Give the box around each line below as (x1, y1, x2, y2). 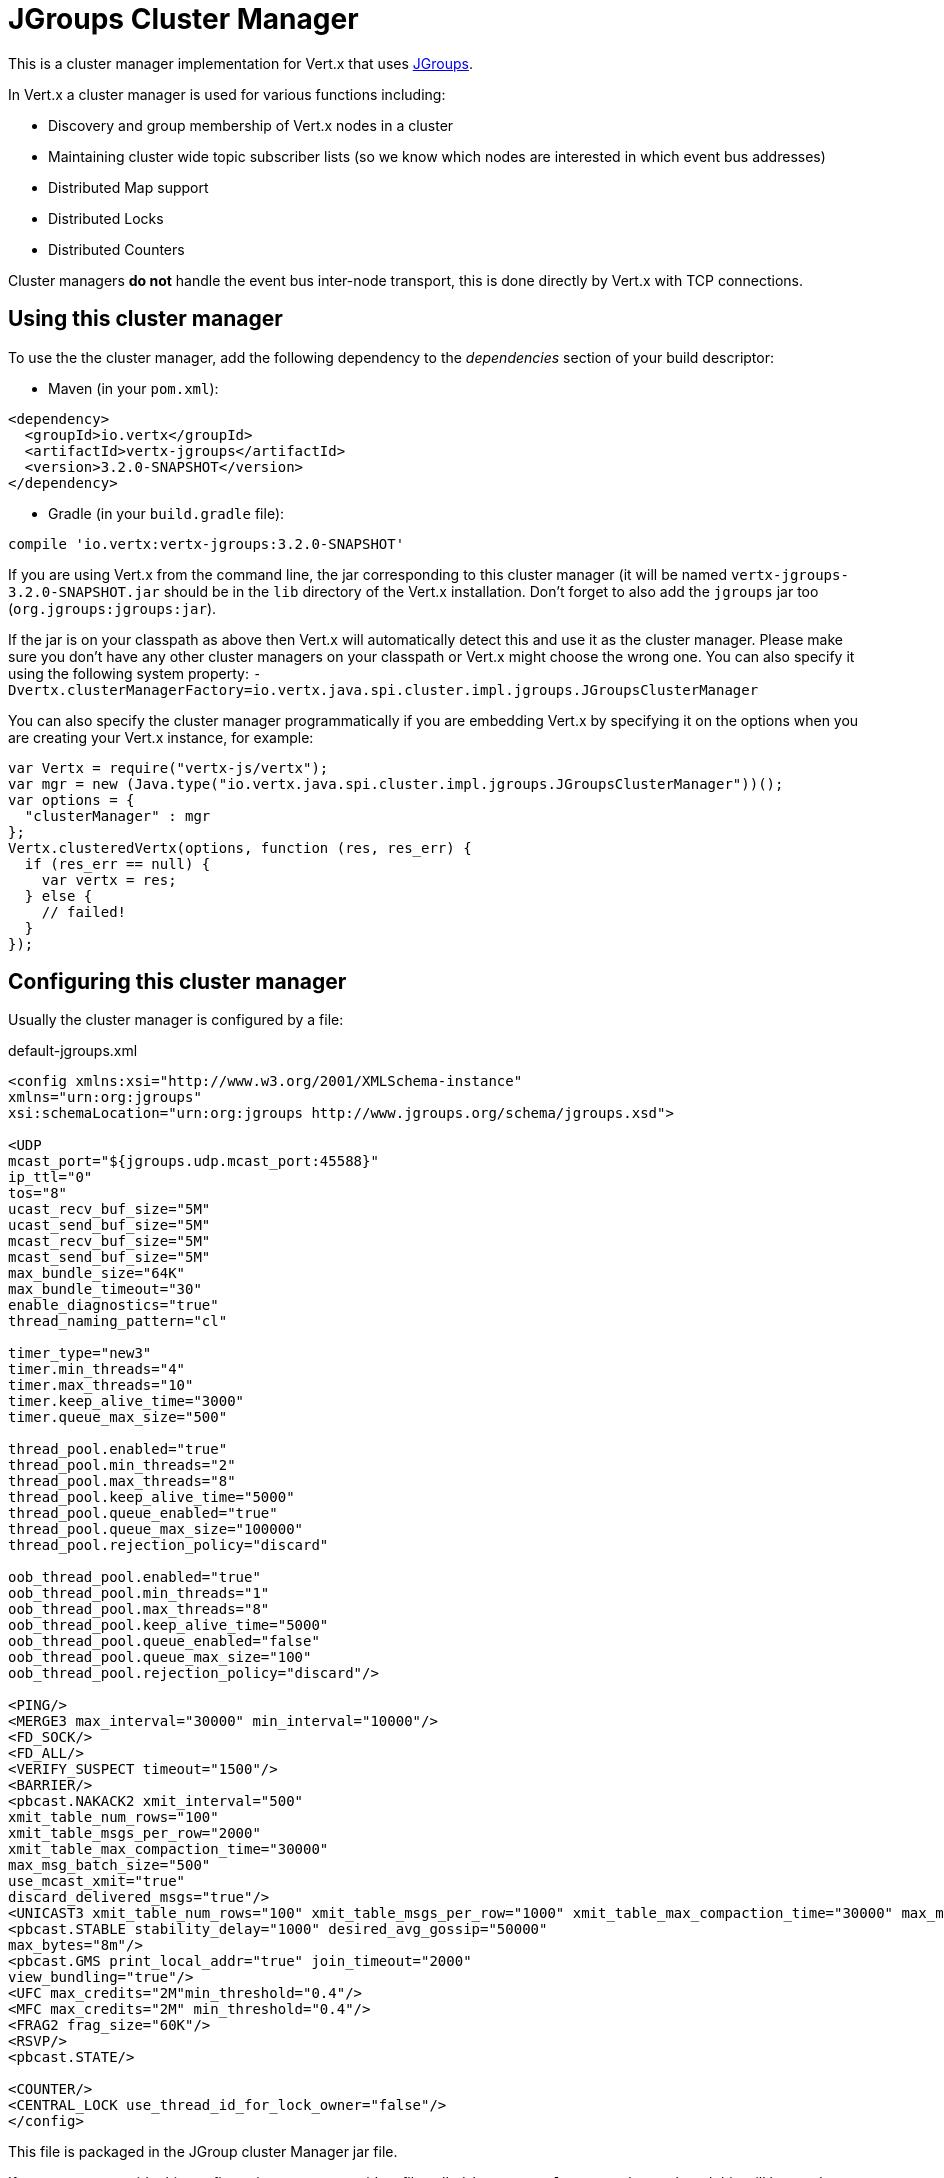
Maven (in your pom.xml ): (48, 379, 219, 397)
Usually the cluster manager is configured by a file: (8, 1011, 344, 1029)
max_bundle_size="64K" (8, 1265, 186, 1282)
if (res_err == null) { (24, 855, 211, 872)
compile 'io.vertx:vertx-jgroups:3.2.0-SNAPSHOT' (8, 535, 405, 552)
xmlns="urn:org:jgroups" (8, 1089, 202, 1106)
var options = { (8, 791, 135, 808)
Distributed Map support (48, 178, 209, 196)
